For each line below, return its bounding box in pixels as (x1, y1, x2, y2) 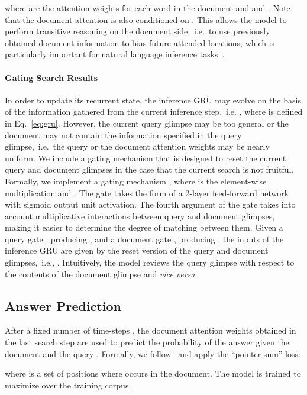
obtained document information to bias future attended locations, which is (5, 36, 275, 48)
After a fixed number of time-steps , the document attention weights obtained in (5, 324, 296, 336)
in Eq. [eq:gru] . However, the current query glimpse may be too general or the (5, 116, 289, 129)
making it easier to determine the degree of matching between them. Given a (5, 221, 283, 234)
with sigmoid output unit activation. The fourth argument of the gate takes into (5, 198, 296, 211)
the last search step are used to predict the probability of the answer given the (5, 336, 289, 348)
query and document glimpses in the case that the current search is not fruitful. (5, 163, 294, 176)
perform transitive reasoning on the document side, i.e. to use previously (5, 25, 270, 37)
